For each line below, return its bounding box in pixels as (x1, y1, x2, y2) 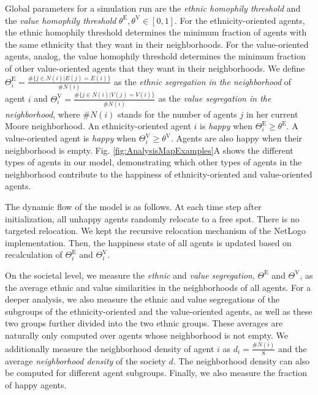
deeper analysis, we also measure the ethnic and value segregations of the (5, 293, 280, 306)
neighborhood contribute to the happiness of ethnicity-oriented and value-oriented (5, 167, 312, 180)
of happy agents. (5, 378, 67, 391)
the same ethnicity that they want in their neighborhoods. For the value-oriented (5, 37, 309, 50)
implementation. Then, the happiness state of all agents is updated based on (5, 236, 292, 249)
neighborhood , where (5, 107, 80, 120)
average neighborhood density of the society (5, 354, 166, 367)
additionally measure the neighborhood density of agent (5, 342, 214, 355)
